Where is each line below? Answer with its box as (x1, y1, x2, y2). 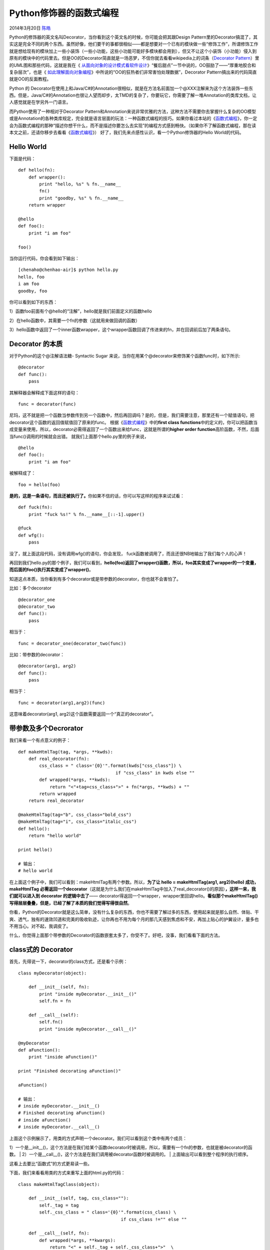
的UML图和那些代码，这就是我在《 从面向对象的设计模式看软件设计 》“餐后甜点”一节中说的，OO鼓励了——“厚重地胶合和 (9, 62, 256, 68)
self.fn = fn (39, 998, 71, 1004)
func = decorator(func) (18, 401, 76, 407)
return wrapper (28, 202, 66, 208)
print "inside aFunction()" (28, 1054, 97, 1060)
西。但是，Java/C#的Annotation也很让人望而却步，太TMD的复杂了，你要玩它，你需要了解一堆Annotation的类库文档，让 (9, 92, 257, 98)
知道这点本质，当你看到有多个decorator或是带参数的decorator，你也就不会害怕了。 (9, 575, 181, 582)
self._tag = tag (39, 1202, 79, 1208)
